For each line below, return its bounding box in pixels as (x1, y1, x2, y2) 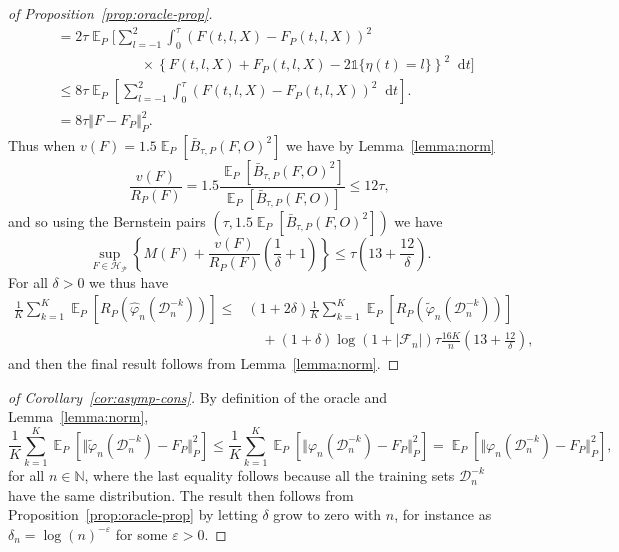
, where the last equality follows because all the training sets (84, 465, 455, 486)
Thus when (8, 134, 76, 155)
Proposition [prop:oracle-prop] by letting (8, 504, 258, 525)
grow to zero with (273, 504, 382, 525)
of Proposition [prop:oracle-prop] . (8, 3, 213, 23)
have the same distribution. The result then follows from (8, 484, 354, 505)
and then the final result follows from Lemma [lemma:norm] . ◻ (8, 353, 400, 374)
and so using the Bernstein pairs (8, 210, 206, 231)
